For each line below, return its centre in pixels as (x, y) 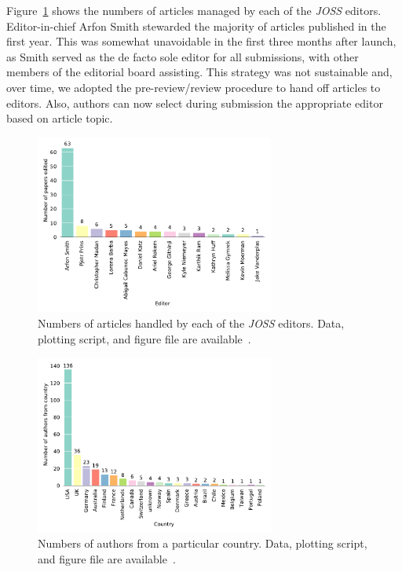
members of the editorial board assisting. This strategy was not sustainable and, (199, 72)
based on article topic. (60, 118)
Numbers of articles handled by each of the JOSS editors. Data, (191, 323)
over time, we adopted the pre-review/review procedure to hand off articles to (194, 87)
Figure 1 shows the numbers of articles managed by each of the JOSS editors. (194, 10)
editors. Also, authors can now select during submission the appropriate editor (195, 103)
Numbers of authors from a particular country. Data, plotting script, (203, 543)
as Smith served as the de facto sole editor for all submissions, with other (183, 56)
